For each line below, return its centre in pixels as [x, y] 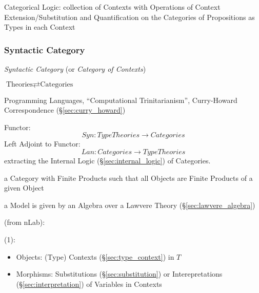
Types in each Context [40, 27]
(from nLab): [25, 222]
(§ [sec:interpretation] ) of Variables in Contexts [89, 284]
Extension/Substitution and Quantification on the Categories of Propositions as [129, 17]
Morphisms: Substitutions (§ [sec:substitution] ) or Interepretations [119, 274]
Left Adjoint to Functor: [42, 144]
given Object [24, 188]
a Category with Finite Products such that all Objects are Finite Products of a [128, 177]
